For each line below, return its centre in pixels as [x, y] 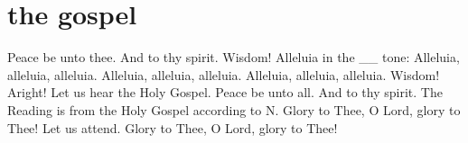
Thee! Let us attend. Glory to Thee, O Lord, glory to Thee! [173, 127]
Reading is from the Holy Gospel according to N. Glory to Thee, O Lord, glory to [234, 109]
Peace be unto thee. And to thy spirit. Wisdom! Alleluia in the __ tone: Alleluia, [234, 57]
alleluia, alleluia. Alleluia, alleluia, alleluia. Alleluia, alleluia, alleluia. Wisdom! [224, 74]
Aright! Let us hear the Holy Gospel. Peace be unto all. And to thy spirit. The [225, 92]
